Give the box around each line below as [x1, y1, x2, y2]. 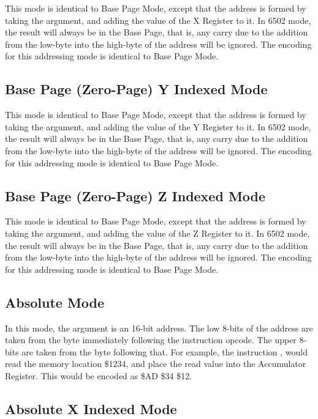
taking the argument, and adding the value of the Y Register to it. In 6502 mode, [5, 120, 311, 133]
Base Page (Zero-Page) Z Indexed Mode [5, 186, 266, 205]
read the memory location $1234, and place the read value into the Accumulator [5, 357, 306, 370]
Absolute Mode [5, 292, 105, 311]
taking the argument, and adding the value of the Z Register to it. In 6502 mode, [5, 226, 310, 239]
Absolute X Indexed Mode [5, 399, 177, 418]
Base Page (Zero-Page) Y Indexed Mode [5, 80, 268, 98]
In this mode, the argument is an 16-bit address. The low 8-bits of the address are [5, 321, 313, 334]
